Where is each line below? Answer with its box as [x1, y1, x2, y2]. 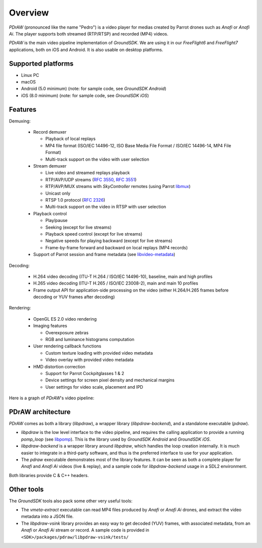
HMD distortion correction [33, 363, 86, 369]
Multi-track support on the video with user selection [45, 156, 149, 162]
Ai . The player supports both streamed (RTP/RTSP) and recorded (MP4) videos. [9, 31, 168, 36]
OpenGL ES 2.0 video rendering [33, 316, 97, 322]
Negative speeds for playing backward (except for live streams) [45, 238, 173, 244]
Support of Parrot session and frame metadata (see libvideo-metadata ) [33, 252, 176, 257]
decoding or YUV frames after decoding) [33, 294, 115, 300]
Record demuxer [33, 129, 66, 135]
